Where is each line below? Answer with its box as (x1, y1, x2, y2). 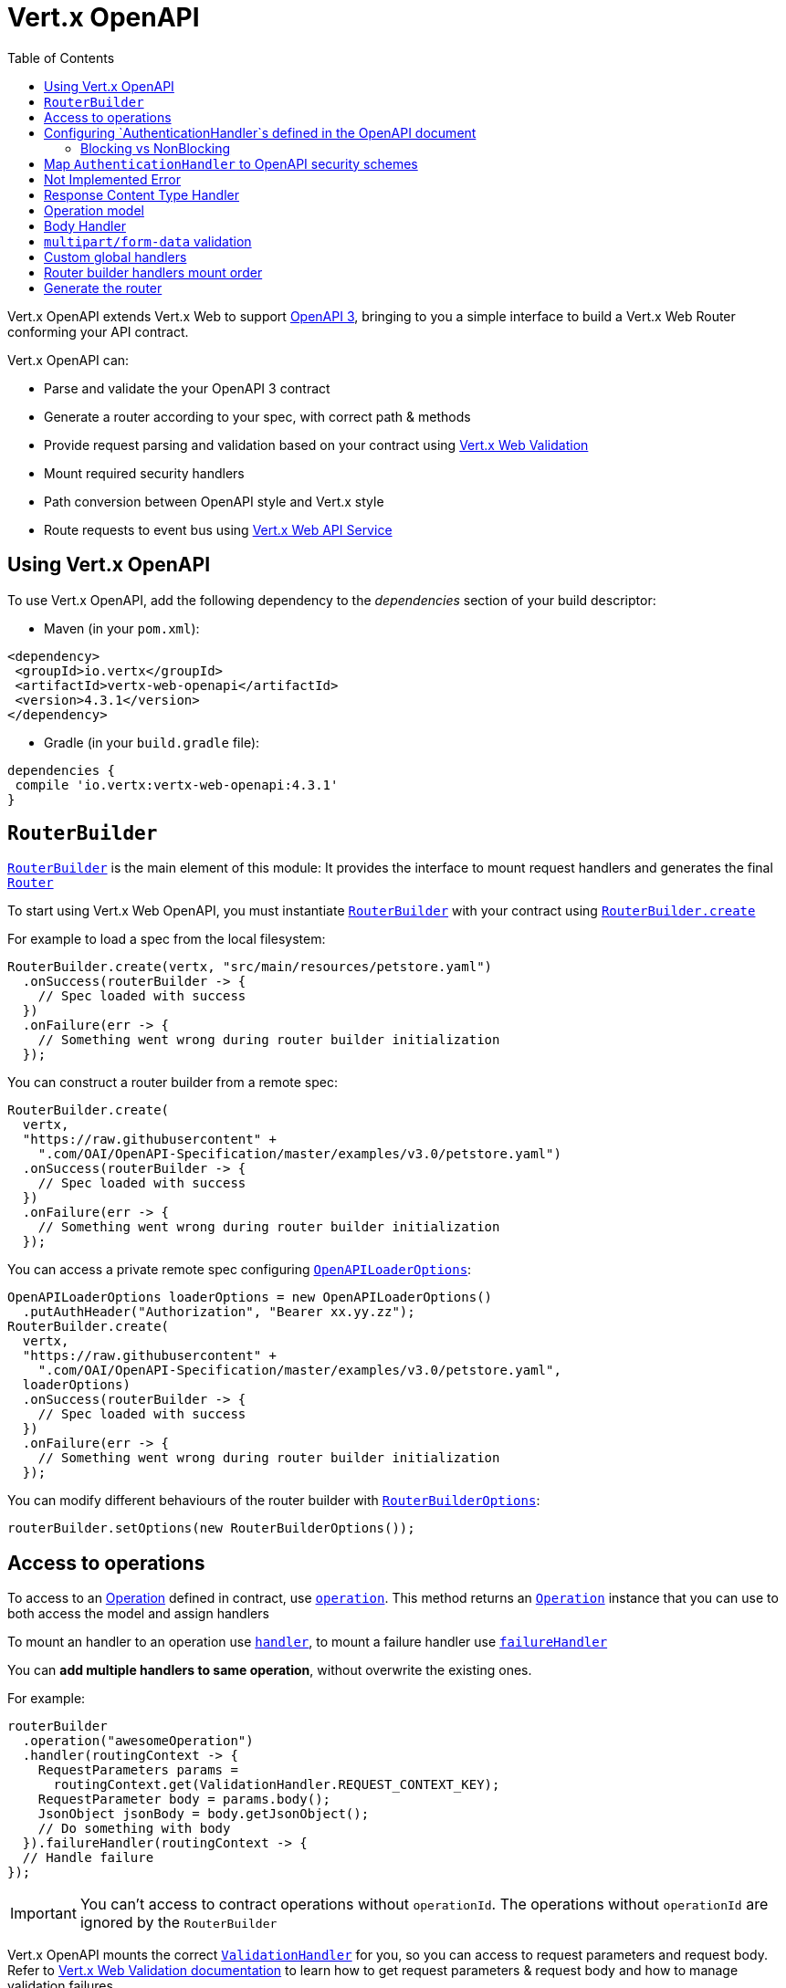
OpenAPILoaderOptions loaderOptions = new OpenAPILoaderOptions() (7, 1290, 493, 1305)
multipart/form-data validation (44, 233, 252, 249)
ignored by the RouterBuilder (79, 1913, 278, 1932)
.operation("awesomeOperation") (22, 1733, 254, 1749)
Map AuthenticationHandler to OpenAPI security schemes (44, 155, 418, 172)
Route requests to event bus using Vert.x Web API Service (44, 521, 393, 538)
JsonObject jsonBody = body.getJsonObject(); (37, 1806, 370, 1822)
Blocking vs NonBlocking (80, 140, 231, 156)
